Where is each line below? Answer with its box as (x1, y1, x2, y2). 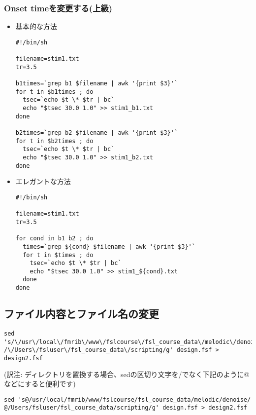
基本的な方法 (15, 21, 57, 32)
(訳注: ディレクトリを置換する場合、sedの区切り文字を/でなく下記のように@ (4, 369, 250, 379)
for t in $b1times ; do (15, 88, 94, 95)
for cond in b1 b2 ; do (15, 235, 94, 242)
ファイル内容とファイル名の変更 (4, 306, 159, 321)
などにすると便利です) (4, 378, 76, 389)
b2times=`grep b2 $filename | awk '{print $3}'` (15, 129, 178, 137)
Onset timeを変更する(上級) (4, 1, 113, 14)
